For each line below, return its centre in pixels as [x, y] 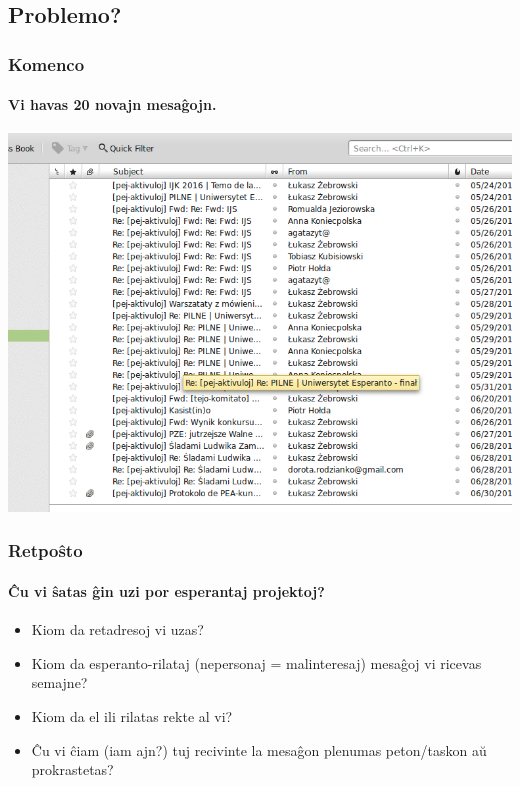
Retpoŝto [45, 550]
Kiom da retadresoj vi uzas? [117, 629]
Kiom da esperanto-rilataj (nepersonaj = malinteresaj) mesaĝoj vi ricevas [256, 662]
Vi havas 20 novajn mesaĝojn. [112, 104]
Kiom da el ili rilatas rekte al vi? [132, 715]
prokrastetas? [72, 769]
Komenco [46, 63]
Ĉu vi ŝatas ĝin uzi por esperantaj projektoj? [166, 590]
